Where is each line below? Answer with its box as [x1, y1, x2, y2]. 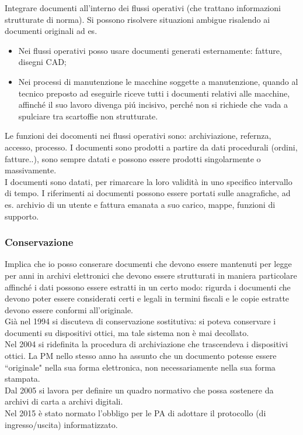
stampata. [5, 372, 40, 385]
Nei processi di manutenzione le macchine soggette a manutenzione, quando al [18, 75, 298, 87]
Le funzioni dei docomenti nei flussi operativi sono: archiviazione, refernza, [5, 129, 271, 142]
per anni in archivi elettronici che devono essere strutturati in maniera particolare [5, 269, 297, 281]
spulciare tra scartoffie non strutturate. [18, 109, 158, 122]
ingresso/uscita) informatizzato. [5, 418, 118, 430]
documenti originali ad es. [5, 25, 97, 37]
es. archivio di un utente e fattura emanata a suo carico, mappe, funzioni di [5, 198, 276, 210]
